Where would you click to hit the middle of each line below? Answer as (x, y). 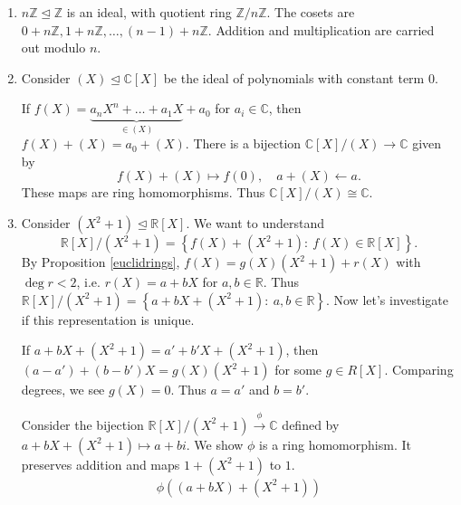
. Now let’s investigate (387, 299)
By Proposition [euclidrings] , (101, 262)
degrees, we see (63, 390)
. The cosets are (311, 12)
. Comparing (419, 370)
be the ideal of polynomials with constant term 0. (301, 77)
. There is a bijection (243, 143)
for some (298, 370)
